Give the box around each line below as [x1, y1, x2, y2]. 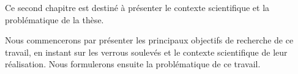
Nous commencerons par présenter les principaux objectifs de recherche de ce [5, 34, 294, 46]
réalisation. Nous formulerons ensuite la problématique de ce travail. [5, 57, 261, 70]
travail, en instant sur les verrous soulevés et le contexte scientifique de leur [5, 45, 288, 58]
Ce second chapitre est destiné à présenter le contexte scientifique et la [5, 1, 270, 13]
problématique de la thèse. [5, 13, 104, 26]
